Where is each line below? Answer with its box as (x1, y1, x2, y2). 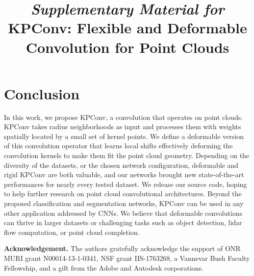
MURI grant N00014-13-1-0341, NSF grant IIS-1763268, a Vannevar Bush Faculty (4, 253, 250, 263)
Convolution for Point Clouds (25, 37, 229, 57)
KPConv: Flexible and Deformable (8, 18, 247, 38)
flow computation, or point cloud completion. (4, 227, 140, 237)
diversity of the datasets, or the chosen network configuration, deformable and (4, 160, 239, 170)
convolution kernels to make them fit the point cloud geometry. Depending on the (4, 150, 250, 161)
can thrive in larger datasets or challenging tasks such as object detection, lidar (4, 217, 242, 228)
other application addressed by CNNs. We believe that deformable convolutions (4, 207, 243, 218)
